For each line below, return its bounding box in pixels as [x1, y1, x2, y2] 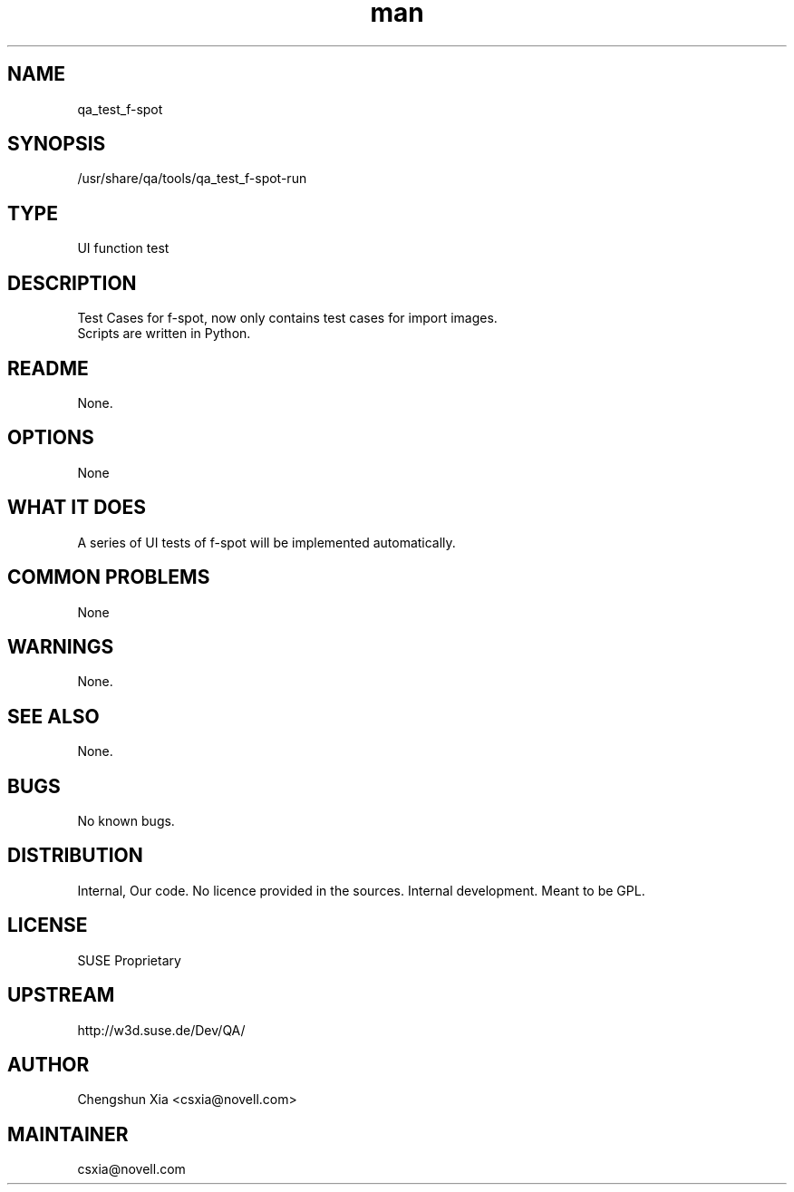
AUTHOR [7, 1052, 90, 1076]
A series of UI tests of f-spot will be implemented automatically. [77, 534, 456, 550]
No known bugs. [77, 813, 175, 829]
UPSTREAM [7, 984, 115, 1007]
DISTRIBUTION [7, 844, 143, 867]
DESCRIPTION [7, 271, 137, 295]
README [7, 356, 89, 380]
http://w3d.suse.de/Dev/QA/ [77, 1022, 246, 1038]
